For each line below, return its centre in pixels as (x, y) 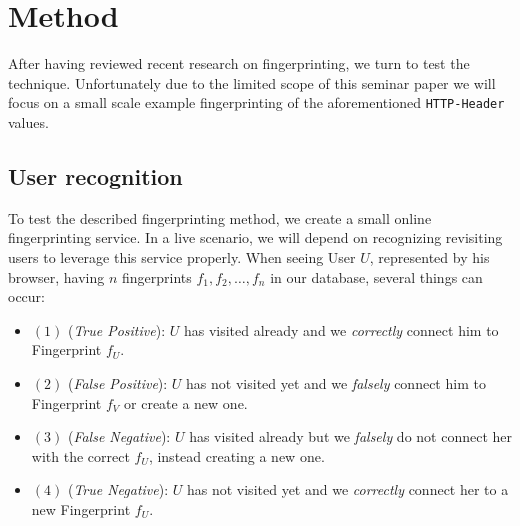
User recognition (95, 175)
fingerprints (156, 276)
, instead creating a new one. (236, 455)
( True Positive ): (116, 329)
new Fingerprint (81, 508)
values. (28, 121)
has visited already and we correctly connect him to (341, 329)
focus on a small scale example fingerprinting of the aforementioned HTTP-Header (256, 102)
